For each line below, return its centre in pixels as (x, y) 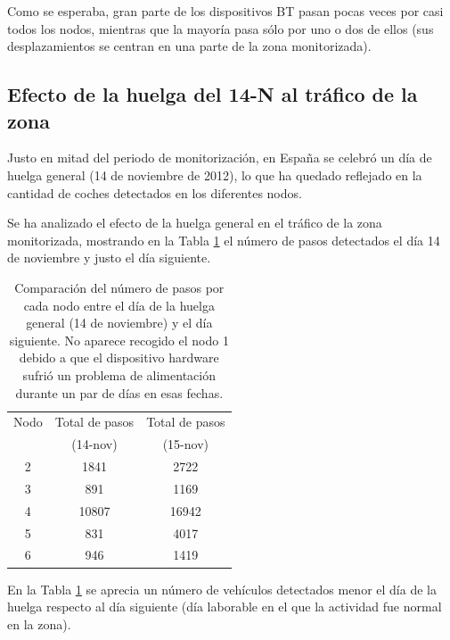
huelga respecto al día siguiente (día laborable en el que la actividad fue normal (225, 607)
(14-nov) (94, 444)
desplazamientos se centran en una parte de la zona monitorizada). (189, 46)
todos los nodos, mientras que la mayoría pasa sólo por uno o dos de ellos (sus (221, 28)
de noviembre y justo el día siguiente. (109, 258)
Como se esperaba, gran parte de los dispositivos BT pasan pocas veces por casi (225, 11)
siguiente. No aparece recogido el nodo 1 (119, 340)
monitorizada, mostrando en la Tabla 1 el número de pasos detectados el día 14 (224, 240)
